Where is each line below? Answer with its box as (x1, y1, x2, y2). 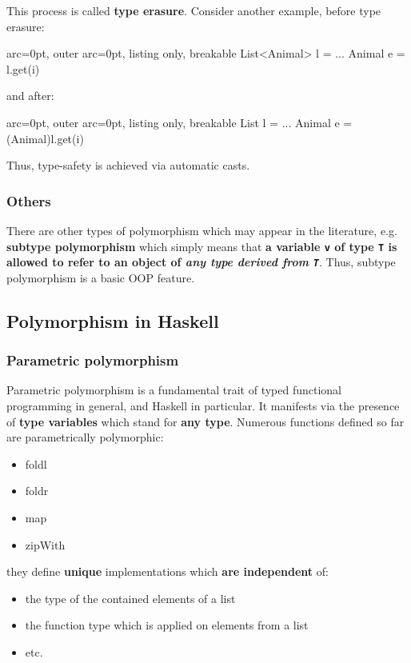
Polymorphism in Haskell (6, 308, 219, 333)
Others (6, 190, 51, 210)
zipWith (25, 536, 66, 553)
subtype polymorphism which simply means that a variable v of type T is (6, 238, 397, 254)
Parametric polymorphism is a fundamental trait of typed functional (6, 381, 342, 398)
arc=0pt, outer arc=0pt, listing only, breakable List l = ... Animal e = (6, 114, 353, 130)
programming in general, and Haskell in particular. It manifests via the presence (6, 397, 400, 414)
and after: (6, 87, 54, 104)
